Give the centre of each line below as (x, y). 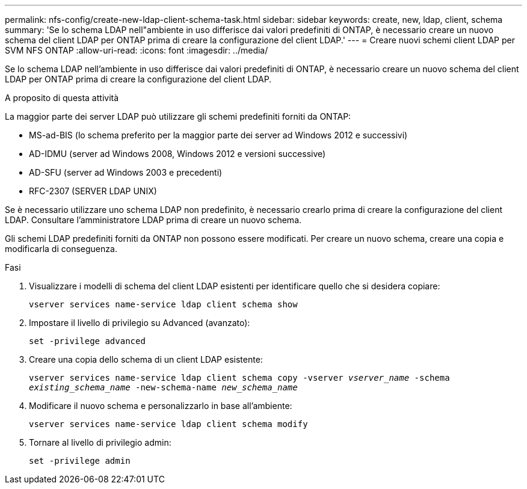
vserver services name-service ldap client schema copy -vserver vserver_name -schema (239, 378)
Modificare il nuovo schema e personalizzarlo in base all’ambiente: (161, 406)
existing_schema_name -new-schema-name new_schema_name (163, 387)
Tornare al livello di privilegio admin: (100, 442)
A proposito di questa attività (62, 98)
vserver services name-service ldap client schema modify (168, 424)
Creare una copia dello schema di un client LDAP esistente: (146, 359)
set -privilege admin (80, 461)
